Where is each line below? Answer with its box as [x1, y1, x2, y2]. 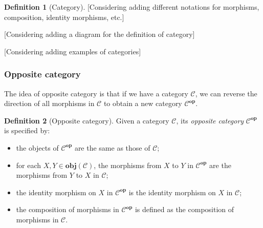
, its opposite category [176, 115, 244, 126]
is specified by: [4, 125, 50, 136]
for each [16, 159, 41, 170]
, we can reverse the [195, 88, 257, 98]
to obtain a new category [103, 98, 182, 109]
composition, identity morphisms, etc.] [4, 11, 124, 22]
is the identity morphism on [128, 186, 216, 197]
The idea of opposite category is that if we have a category [4, 88, 188, 98]
